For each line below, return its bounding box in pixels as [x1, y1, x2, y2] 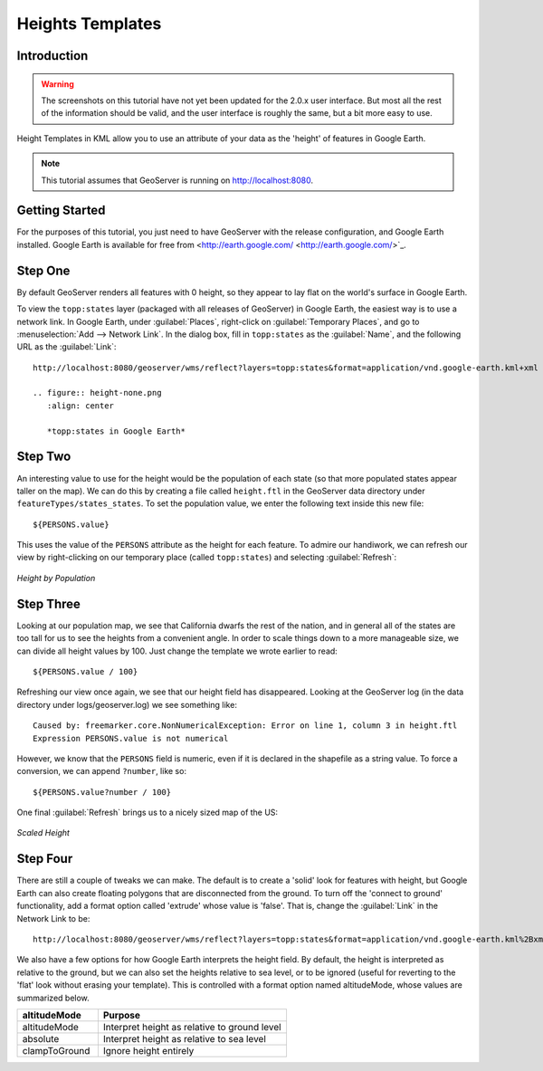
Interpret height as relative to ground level [102, 1020, 281, 1033]
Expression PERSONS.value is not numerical [33, 733, 229, 743]
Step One [16, 263, 71, 278]
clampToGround [22, 1044, 90, 1057]
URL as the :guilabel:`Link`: [16, 341, 117, 352]
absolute [22, 1032, 60, 1045]
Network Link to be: [16, 913, 90, 923]
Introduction [16, 48, 89, 63]
